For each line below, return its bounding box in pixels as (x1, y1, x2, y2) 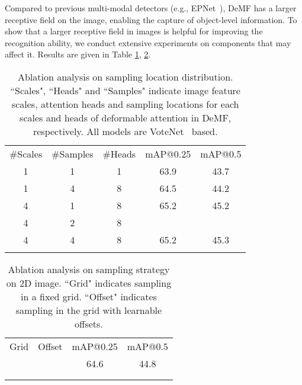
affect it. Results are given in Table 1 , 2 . (5, 48, 151, 60)
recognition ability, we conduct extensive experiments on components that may (5, 36, 291, 49)
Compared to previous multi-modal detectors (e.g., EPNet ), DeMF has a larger (5, 2, 297, 14)
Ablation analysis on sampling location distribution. (17, 69, 233, 84)
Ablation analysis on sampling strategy (8, 262, 170, 276)
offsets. (75, 316, 103, 331)
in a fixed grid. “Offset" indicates (21, 289, 157, 303)
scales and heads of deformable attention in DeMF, (20, 110, 232, 124)
